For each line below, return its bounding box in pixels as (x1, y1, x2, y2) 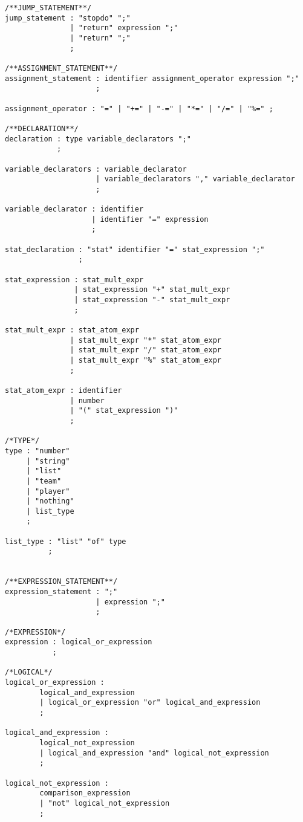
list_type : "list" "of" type (5, 537, 126, 546)
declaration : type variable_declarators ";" (5, 134, 191, 143)
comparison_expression (39, 789, 131, 798)
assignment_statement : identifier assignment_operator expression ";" (5, 74, 299, 83)
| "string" (26, 456, 70, 465)
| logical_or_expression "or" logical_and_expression (39, 698, 261, 707)
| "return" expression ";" (70, 24, 178, 33)
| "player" (26, 487, 70, 496)
